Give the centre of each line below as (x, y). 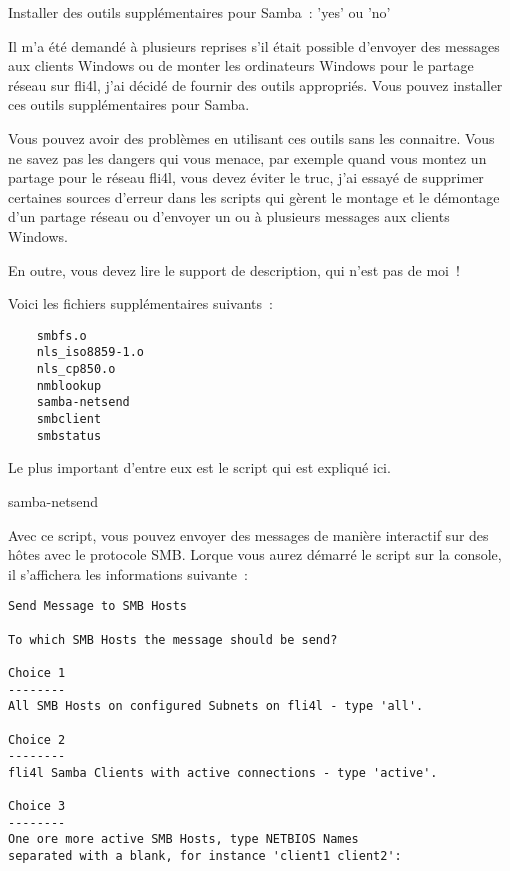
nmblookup (69, 385)
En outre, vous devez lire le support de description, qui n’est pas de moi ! (234, 269)
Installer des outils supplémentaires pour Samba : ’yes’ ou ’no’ (199, 12)
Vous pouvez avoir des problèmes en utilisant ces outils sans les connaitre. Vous (251, 137)
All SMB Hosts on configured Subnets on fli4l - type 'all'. (216, 706)
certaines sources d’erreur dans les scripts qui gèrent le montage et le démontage (254, 196)
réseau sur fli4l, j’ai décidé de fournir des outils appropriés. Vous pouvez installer (255, 84)
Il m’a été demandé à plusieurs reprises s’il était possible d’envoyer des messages (254, 45)
